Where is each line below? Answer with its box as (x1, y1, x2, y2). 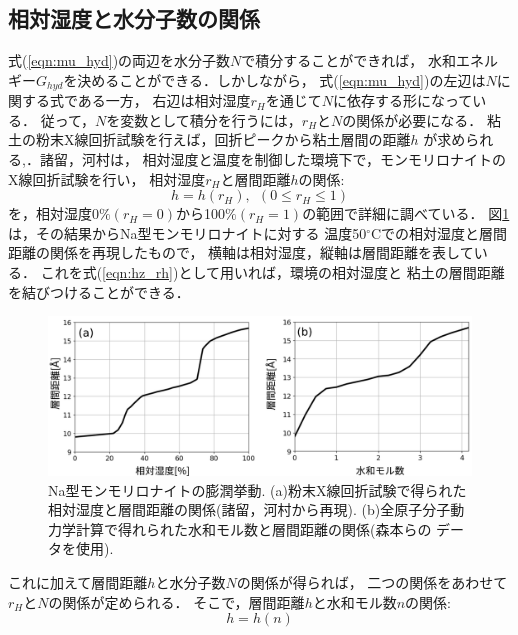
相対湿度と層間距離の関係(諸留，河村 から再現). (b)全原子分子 (48, 499, 451, 520)
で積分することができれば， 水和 (241, 50, 457, 71)
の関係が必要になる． (342, 109, 483, 130)
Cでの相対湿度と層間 (371, 222, 508, 243)
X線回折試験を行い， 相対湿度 (8, 168, 206, 189)
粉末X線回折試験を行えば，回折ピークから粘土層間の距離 (35, 129, 411, 150)
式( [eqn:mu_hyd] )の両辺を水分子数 (8, 50, 231, 71)
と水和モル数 (312, 591, 397, 612)
